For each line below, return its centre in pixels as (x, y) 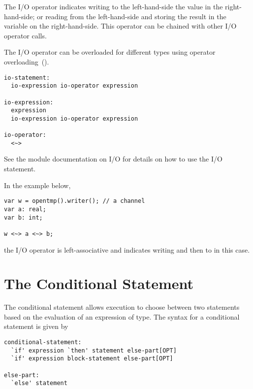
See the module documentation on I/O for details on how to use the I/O (113, 159)
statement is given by (36, 326)
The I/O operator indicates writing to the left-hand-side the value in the (113, 6)
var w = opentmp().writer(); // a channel (75, 201)
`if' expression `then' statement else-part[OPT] (94, 350)
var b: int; (23, 217)
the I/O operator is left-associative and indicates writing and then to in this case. (127, 249)
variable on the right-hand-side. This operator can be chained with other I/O (120, 26)
